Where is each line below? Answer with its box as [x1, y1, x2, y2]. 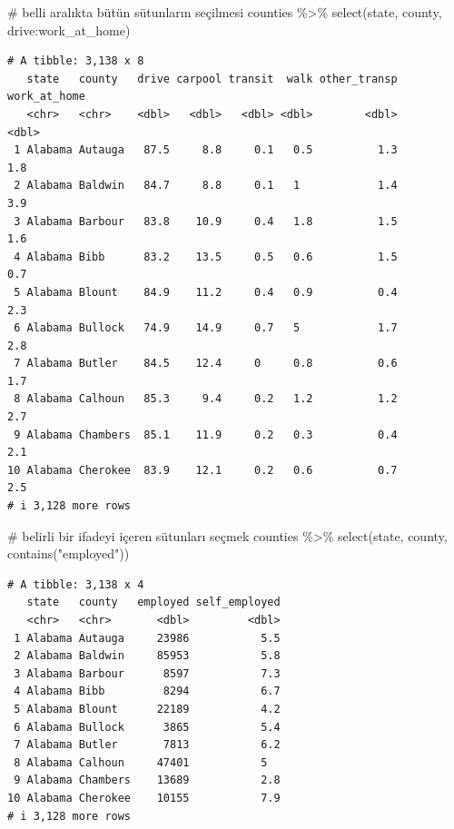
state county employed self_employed [26, 596, 281, 609]
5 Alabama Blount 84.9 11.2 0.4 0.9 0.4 [14, 285, 398, 299]
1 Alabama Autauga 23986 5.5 [14, 631, 281, 645]
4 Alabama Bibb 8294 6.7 [14, 685, 281, 698]
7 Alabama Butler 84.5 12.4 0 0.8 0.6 [14, 357, 398, 370]
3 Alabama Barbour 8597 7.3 [14, 666, 281, 680]
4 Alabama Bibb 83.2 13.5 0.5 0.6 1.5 [14, 250, 398, 263]
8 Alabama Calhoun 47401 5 [14, 755, 268, 769]
